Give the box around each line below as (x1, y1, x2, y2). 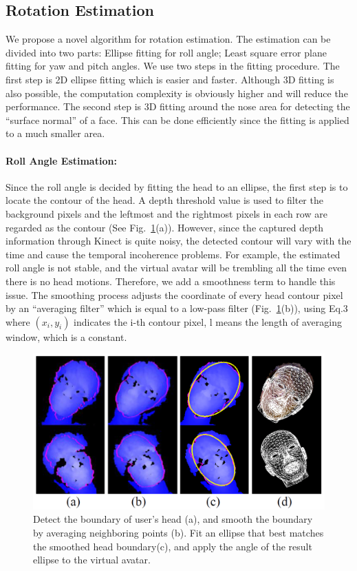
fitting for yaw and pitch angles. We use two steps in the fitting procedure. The (6, 59, 340, 73)
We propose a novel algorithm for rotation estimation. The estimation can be (6, 32, 331, 46)
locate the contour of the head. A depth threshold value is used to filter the (6, 193, 323, 207)
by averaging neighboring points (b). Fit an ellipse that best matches (33, 525, 324, 539)
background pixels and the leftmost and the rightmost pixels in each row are (6, 206, 327, 220)
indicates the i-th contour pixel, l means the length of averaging (74, 314, 342, 329)
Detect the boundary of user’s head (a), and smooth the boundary (33, 512, 313, 526)
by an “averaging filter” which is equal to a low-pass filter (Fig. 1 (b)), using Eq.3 (6, 301, 348, 315)
